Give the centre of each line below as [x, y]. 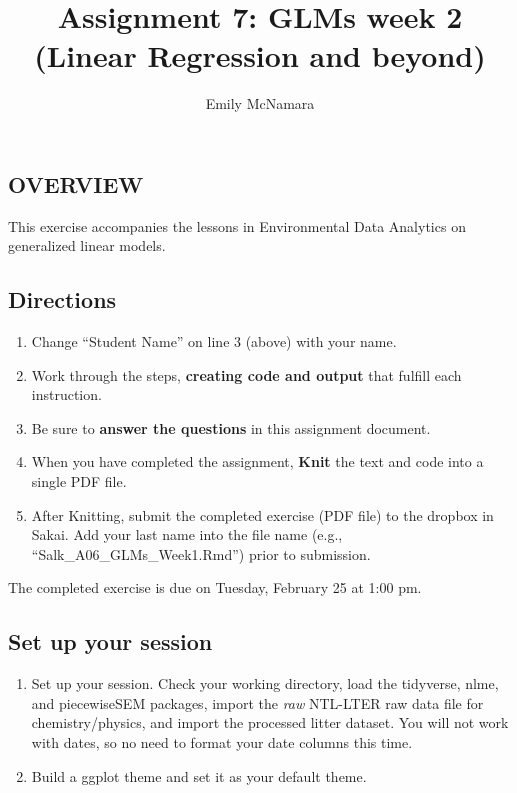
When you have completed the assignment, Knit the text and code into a [257, 461]
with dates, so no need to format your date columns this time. [222, 742]
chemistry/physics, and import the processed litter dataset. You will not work [270, 722]
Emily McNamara [260, 103]
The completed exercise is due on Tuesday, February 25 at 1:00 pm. [215, 587]
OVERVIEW [76, 183]
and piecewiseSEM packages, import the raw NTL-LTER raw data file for [257, 702]
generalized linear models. [87, 245]
